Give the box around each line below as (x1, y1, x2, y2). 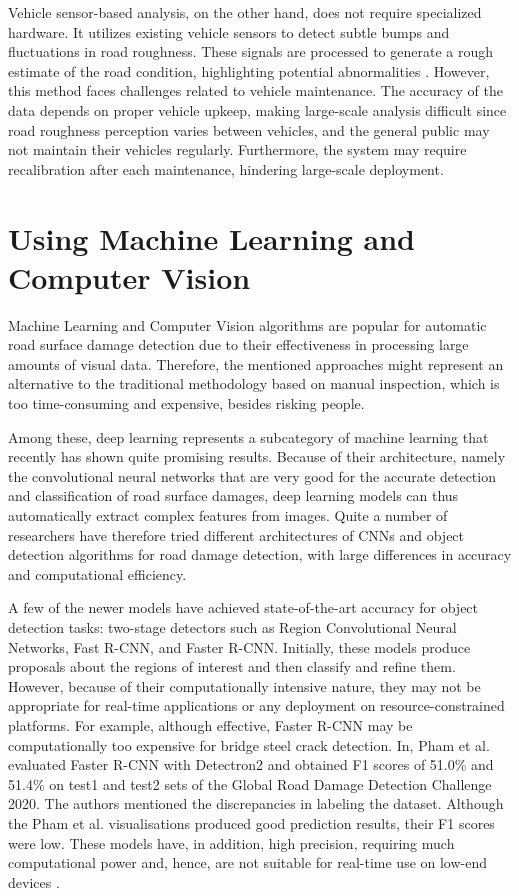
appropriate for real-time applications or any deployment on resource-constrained (8, 695, 505, 716)
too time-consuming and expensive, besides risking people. (8, 393, 365, 414)
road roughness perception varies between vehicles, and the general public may (8, 119, 490, 140)
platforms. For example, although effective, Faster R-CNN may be (8, 714, 413, 735)
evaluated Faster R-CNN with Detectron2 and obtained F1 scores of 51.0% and (8, 754, 494, 775)
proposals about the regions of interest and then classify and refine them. (8, 656, 456, 677)
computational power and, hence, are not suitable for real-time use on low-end (8, 852, 488, 873)
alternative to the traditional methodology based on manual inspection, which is (8, 373, 500, 394)
